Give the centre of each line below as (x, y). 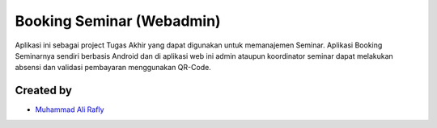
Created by (44, 91)
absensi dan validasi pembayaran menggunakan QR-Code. (113, 68)
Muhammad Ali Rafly (70, 109)
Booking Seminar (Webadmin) (118, 21)
